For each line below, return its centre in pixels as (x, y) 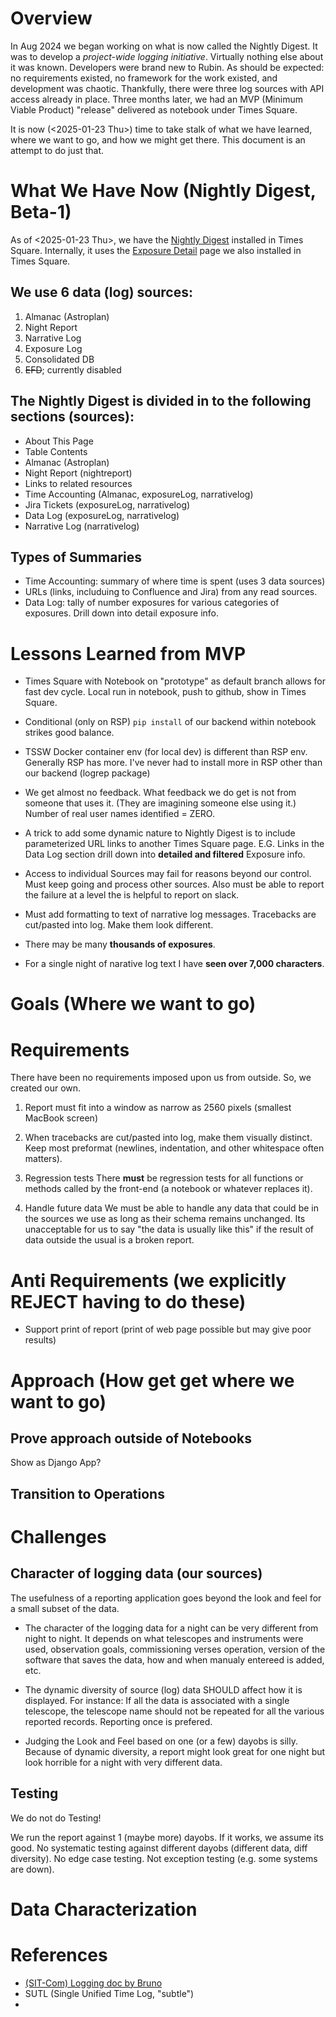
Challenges (58, 1536)
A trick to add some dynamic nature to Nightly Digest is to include (160, 833)
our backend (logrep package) (87, 773)
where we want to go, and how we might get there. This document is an (158, 139)
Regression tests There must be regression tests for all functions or (164, 1178)
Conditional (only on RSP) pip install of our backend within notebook (170, 722)
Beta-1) (41, 212)
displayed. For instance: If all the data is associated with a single (157, 1700)
